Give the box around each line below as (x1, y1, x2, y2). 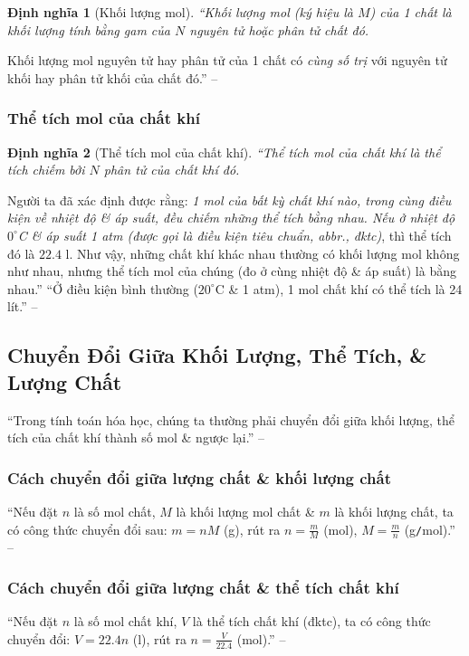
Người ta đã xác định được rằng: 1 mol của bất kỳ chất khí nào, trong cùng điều (7, 190, 452, 209)
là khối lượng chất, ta (334, 501, 454, 520)
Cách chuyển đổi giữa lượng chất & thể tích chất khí (7, 575, 399, 598)
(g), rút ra (223, 519, 281, 538)
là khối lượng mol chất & (176, 501, 315, 520)
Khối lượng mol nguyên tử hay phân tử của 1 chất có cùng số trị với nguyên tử (7, 51, 447, 70)
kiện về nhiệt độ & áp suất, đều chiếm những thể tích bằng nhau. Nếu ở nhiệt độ (7, 208, 455, 227)
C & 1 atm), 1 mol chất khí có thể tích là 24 (215, 279, 463, 298)
